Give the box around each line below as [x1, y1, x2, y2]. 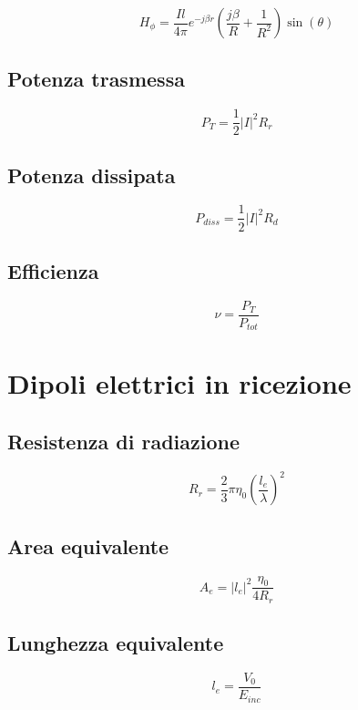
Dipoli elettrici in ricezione [7, 365, 352, 402]
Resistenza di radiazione [7, 427, 240, 456]
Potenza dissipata [7, 160, 176, 189]
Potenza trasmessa [7, 65, 185, 93]
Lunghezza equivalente [7, 629, 224, 657]
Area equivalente [7, 531, 169, 560]
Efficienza [7, 256, 99, 284]
